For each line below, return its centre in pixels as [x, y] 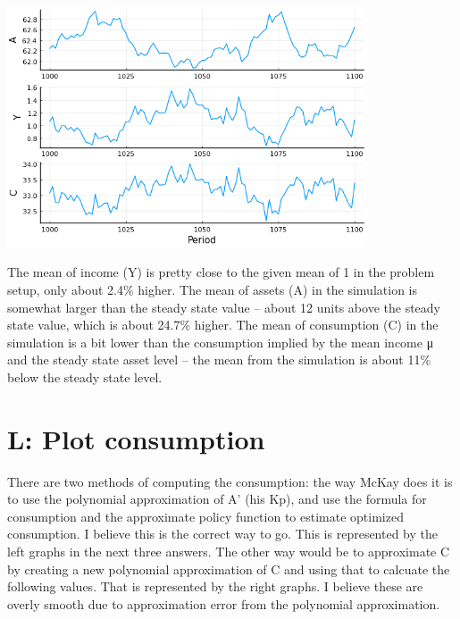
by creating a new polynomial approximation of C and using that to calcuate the [229, 569]
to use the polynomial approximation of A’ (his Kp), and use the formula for [217, 499]
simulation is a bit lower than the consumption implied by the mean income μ [221, 342]
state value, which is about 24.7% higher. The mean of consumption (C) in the [223, 325]
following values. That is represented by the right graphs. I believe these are [215, 586]
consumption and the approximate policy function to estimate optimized [205, 516]
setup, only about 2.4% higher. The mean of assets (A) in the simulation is [212, 289]
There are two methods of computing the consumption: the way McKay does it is [230, 481]
